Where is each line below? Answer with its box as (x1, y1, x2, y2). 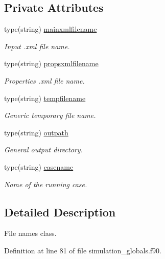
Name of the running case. (4, 178, 87, 189)
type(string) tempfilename (4, 92, 86, 103)
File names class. (4, 228, 57, 238)
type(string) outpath (4, 127, 68, 137)
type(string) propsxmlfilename (4, 58, 99, 69)
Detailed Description (4, 204, 116, 220)
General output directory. (4, 144, 83, 155)
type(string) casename (4, 161, 74, 172)
